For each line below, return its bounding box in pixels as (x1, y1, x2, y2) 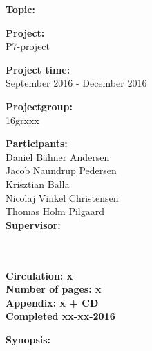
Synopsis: (6, 332, 51, 346)
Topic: (6, 2, 35, 16)
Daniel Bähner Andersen (6, 149, 110, 164)
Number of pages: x (6, 282, 102, 296)
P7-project (6, 39, 50, 53)
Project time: (6, 62, 70, 76)
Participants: (6, 136, 68, 151)
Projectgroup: (6, 99, 73, 113)
